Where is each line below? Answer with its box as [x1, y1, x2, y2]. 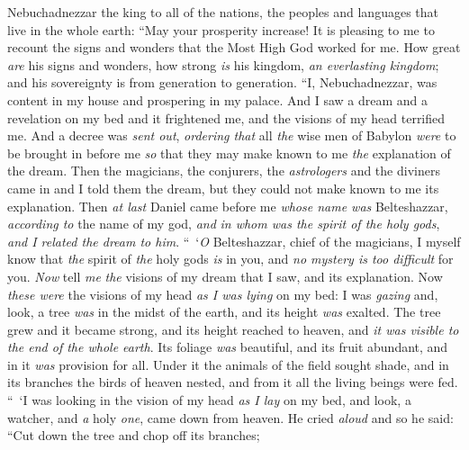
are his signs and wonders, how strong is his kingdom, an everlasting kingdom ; [7, 55, 439, 74]
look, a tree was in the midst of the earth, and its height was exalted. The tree [7, 302, 441, 321]
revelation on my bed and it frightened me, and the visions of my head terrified [7, 108, 446, 127]
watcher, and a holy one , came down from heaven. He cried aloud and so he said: [7, 408, 454, 427]
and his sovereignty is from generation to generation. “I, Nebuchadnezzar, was [7, 73, 437, 92]
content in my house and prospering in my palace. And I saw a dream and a [7, 90, 428, 109]
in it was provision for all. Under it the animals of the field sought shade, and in [7, 355, 449, 373]
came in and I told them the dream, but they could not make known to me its [7, 178, 439, 197]
